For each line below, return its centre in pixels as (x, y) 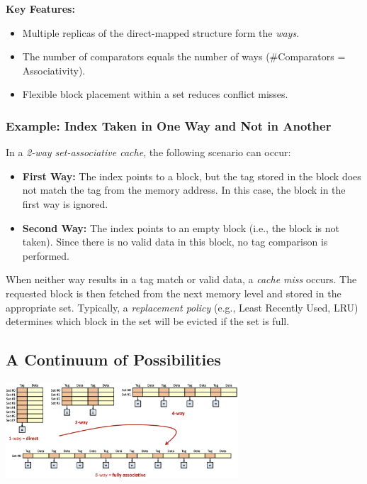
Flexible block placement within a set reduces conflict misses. (155, 94)
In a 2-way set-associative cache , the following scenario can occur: (148, 152)
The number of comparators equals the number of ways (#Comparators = (184, 56)
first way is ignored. (65, 203)
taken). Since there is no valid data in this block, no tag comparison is (175, 242)
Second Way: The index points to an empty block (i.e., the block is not (181, 227)
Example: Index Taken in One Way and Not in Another (169, 125)
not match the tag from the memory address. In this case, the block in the (184, 190)
